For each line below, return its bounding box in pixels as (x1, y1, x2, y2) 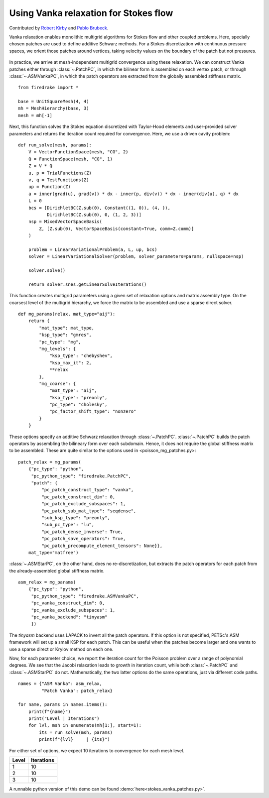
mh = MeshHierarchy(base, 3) (18, 106, 89, 112)
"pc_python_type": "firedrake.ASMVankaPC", (31, 593, 139, 599)
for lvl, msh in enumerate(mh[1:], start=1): (28, 722, 142, 728)
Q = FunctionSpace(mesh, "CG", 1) (28, 156, 113, 162)
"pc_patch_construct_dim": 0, (41, 494, 116, 500)
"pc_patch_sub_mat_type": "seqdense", (41, 508, 136, 514)
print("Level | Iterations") (28, 716, 100, 721)
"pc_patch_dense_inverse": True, (41, 529, 124, 535)
